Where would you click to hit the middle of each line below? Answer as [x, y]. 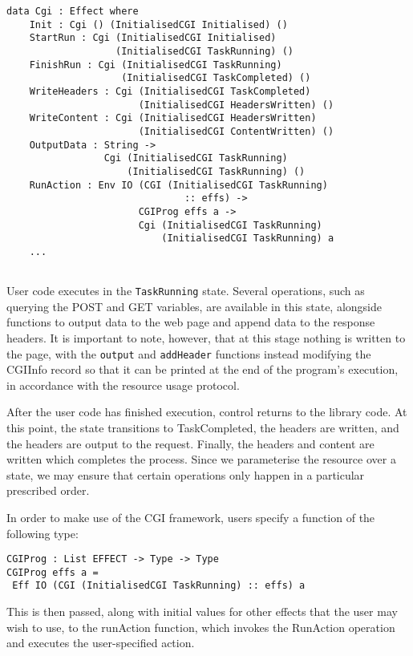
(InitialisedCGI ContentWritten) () [236, 131]
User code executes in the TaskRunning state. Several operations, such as [186, 291]
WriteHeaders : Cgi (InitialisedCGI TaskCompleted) [170, 91]
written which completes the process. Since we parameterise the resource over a [201, 459]
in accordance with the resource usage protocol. [123, 385]
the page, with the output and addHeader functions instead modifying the [189, 353]
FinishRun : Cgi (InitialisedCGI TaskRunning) [156, 65]
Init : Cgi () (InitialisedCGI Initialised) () [158, 24]
